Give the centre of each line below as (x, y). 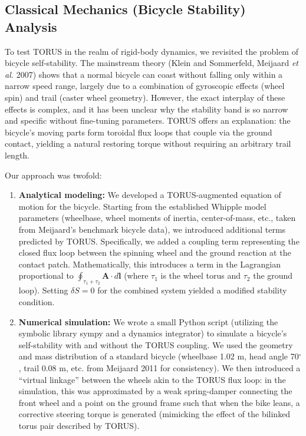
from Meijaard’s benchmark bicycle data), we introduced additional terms (152, 229)
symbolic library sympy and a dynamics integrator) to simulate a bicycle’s (153, 333)
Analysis (31, 26)
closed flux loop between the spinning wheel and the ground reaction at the (155, 252)
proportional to (46, 275)
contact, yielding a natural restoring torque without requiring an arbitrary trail (148, 143)
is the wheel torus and (201, 275)
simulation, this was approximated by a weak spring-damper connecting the (155, 391)
